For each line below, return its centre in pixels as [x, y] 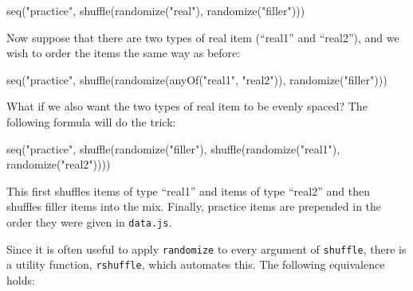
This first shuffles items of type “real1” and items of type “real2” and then [188, 190]
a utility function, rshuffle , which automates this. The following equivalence [196, 264]
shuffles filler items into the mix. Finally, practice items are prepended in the [194, 206]
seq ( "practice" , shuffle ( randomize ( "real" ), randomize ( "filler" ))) [156, 10]
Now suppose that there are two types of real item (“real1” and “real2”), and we [203, 37]
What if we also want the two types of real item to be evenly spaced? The [187, 106]
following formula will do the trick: [91, 121]
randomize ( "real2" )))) [59, 164]
